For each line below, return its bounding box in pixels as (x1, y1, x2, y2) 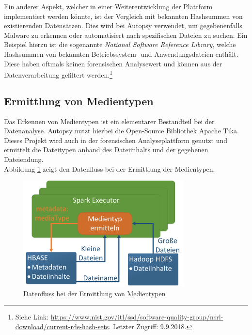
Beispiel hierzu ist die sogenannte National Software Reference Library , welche (4, 39, 236, 49)
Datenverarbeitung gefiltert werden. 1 (4, 68, 112, 80)
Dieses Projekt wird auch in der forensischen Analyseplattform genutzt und (4, 135, 228, 145)
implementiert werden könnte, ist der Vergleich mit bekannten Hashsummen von (4, 11, 243, 21)
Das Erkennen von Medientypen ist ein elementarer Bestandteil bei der (4, 116, 215, 126)
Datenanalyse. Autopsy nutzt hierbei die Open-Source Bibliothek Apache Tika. (4, 126, 239, 136)
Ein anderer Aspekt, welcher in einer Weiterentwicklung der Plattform (4, 1, 213, 11)
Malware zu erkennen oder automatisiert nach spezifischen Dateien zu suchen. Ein (4, 30, 248, 40)
